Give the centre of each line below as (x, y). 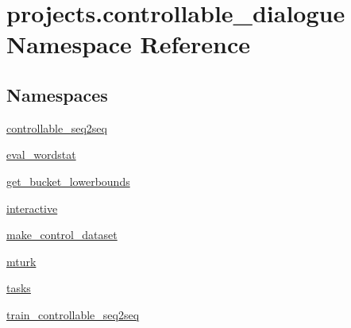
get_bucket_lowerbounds (68, 181)
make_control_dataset (62, 235)
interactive (32, 208)
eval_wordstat (41, 154)
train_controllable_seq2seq (73, 314)
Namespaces (57, 94)
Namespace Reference (128, 44)
